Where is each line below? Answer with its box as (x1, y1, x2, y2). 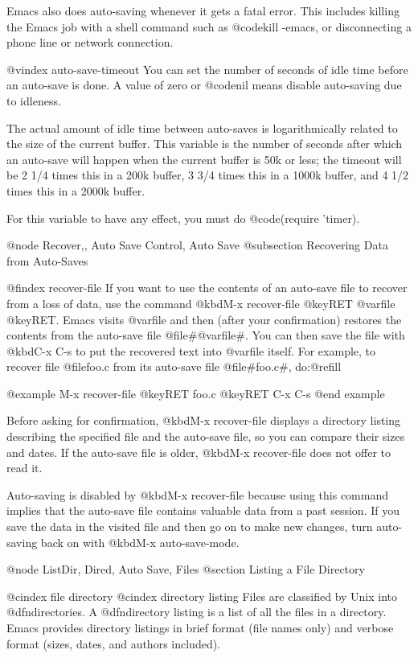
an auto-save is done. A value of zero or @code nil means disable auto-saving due (6, 76, 402, 93)
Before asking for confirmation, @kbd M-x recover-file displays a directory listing (6, 412, 401, 429)
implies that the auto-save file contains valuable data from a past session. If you (6, 502, 400, 519)
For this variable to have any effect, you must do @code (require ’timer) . (6, 209, 360, 226)
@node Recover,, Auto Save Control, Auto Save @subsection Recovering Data (6, 236, 388, 253)
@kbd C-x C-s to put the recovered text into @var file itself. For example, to (6, 342, 376, 359)
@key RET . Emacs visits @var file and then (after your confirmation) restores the (6, 310, 402, 327)
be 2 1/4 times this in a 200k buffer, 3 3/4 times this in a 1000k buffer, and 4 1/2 (6, 167, 409, 183)
